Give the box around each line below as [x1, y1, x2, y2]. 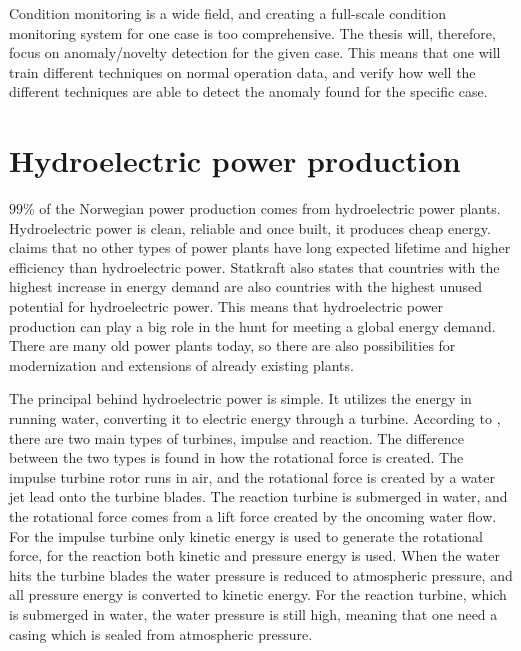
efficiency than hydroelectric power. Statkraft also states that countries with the [9, 256, 500, 277]
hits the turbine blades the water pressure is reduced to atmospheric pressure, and [9, 564, 513, 585]
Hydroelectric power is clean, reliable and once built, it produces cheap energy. [9, 217, 491, 238]
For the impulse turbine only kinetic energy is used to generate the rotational [9, 525, 483, 546]
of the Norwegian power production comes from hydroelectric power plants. [39, 198, 501, 219]
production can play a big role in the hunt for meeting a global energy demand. [9, 315, 496, 336]
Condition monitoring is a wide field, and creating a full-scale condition [9, 3, 446, 23]
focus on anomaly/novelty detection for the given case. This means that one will [9, 42, 501, 63]
